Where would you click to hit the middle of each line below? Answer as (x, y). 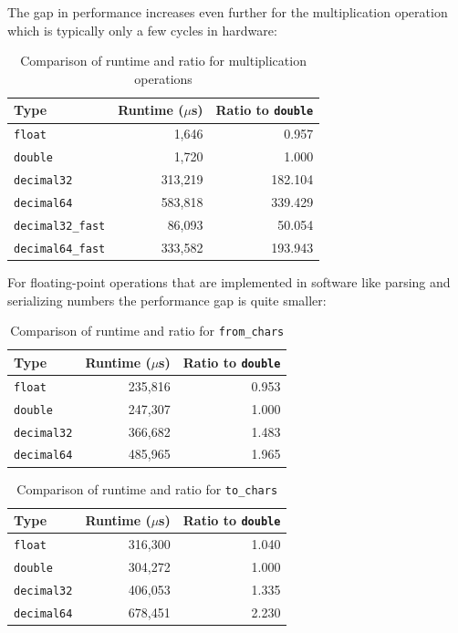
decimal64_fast (60, 249)
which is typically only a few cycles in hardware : (142, 30)
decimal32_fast (60, 226)
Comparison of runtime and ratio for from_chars (147, 331)
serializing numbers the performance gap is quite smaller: (167, 300)
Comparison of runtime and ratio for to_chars (147, 488)
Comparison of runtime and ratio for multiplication (163, 61)
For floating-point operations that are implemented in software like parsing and (229, 281)
